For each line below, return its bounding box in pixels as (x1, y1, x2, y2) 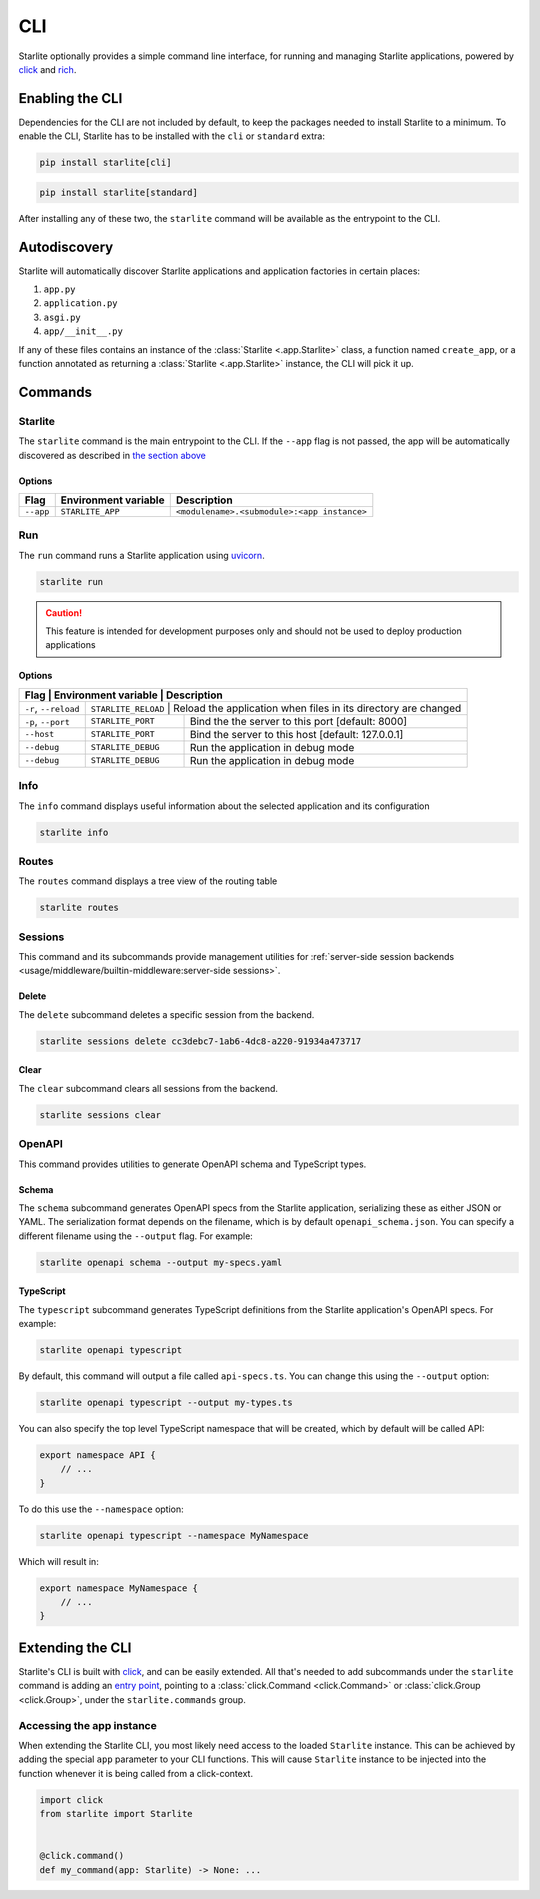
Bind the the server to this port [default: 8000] (189, 714, 408, 728)
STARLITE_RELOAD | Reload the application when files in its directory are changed (90, 701, 462, 715)
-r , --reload (24, 701, 80, 715)
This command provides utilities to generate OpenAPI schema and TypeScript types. (18, 1158, 367, 1170)
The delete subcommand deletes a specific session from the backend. (18, 1008, 315, 1020)
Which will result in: (18, 1555, 99, 1567)
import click (39, 1794, 104, 1805)
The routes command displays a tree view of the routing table (18, 875, 278, 887)
